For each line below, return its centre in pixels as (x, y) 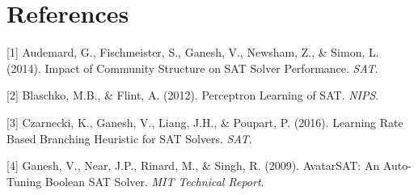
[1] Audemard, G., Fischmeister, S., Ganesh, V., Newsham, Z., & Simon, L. (193, 52)
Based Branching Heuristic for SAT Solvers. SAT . (129, 138)
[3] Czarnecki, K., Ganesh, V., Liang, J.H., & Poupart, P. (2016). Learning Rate (205, 122)
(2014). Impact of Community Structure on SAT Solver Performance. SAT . (192, 68)
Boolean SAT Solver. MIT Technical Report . (154, 181)
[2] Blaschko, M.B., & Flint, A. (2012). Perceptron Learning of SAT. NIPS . (193, 95)
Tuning (24, 181)
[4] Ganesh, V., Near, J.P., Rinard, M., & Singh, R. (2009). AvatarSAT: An (193, 165)
